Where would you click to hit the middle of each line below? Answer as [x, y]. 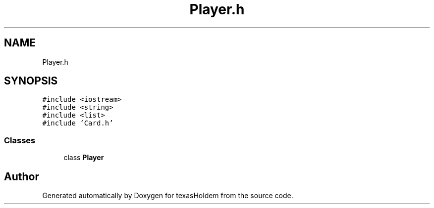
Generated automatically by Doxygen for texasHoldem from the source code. [168, 196]
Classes [20, 140]
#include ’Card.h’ [78, 123]
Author [22, 176]
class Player [84, 158]
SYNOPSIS [31, 81]
